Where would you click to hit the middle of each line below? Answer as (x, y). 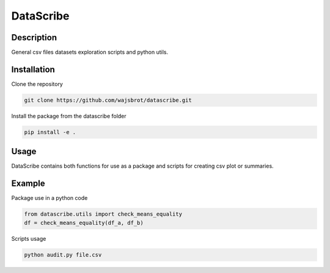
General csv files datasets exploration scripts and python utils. (90, 52)
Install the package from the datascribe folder (69, 116)
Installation (33, 69)
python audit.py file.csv (63, 255)
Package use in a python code (50, 198)
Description (34, 37)
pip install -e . (50, 132)
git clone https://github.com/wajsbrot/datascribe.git (108, 100)
